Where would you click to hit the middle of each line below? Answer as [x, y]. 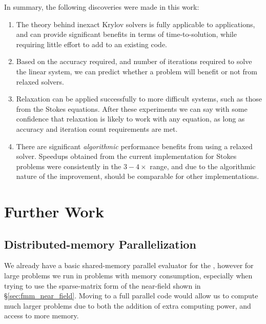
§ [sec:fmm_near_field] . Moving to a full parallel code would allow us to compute [131, 296]
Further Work [54, 211]
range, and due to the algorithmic [203, 166]
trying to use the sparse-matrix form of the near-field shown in [103, 285]
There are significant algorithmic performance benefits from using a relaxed [134, 146]
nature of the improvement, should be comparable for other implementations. [138, 176]
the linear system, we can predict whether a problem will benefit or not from [137, 71]
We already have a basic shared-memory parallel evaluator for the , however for [129, 265]
